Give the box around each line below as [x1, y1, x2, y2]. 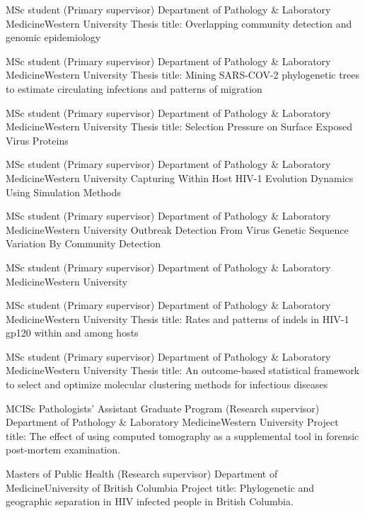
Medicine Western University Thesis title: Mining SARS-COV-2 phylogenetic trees [6, 67, 360, 82]
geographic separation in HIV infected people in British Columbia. [6, 494, 294, 509]
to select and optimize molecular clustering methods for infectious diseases [6, 377, 328, 392]
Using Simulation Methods [6, 184, 121, 199]
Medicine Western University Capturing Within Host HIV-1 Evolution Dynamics [6, 170, 354, 185]
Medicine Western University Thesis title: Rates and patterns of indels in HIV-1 [6, 311, 349, 326]
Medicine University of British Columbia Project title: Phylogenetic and [6, 480, 315, 495]
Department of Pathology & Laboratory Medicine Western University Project [6, 415, 339, 429]
